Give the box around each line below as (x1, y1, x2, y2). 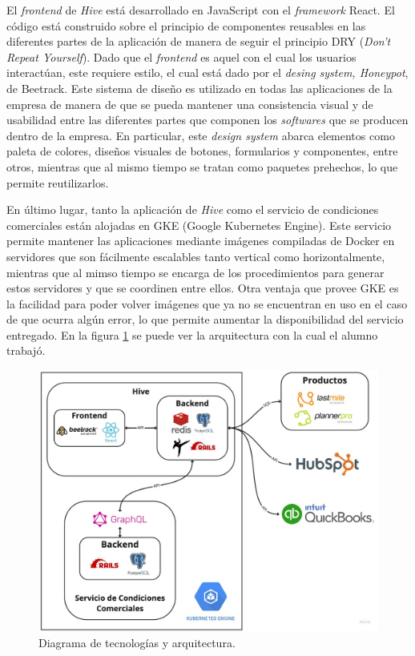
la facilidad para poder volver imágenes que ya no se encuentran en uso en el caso (6, 295, 408, 312)
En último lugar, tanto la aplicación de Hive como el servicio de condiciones (6, 201, 379, 218)
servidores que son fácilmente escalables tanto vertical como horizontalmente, (6, 248, 385, 264)
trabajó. (6, 342, 46, 359)
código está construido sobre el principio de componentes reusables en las (6, 17, 366, 34)
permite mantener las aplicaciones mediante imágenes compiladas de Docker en (6, 232, 395, 249)
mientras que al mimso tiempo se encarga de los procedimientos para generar (6, 264, 385, 280)
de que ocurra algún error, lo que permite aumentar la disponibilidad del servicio (6, 311, 404, 328)
